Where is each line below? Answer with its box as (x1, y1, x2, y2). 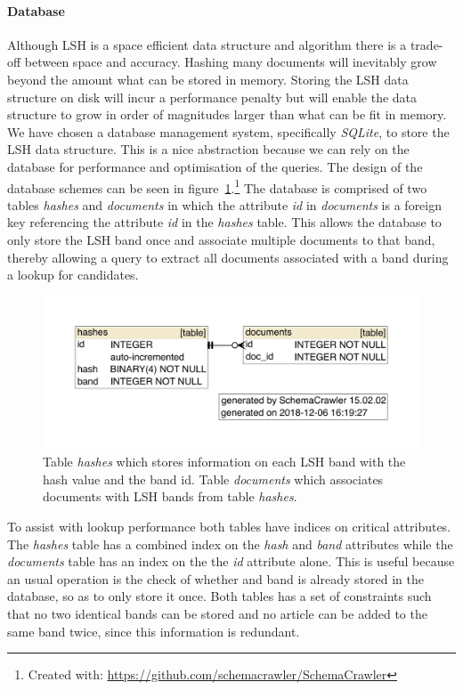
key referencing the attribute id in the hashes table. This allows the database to (7, 213, 442, 231)
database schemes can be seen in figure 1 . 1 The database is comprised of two (7, 175, 427, 197)
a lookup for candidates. (7, 265, 139, 284)
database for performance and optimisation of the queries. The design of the (7, 157, 423, 175)
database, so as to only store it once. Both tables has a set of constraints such (7, 587, 432, 605)
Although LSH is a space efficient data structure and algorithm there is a (7, 35, 407, 53)
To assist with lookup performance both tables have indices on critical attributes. (7, 516, 451, 535)
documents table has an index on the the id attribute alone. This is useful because (7, 552, 455, 571)
